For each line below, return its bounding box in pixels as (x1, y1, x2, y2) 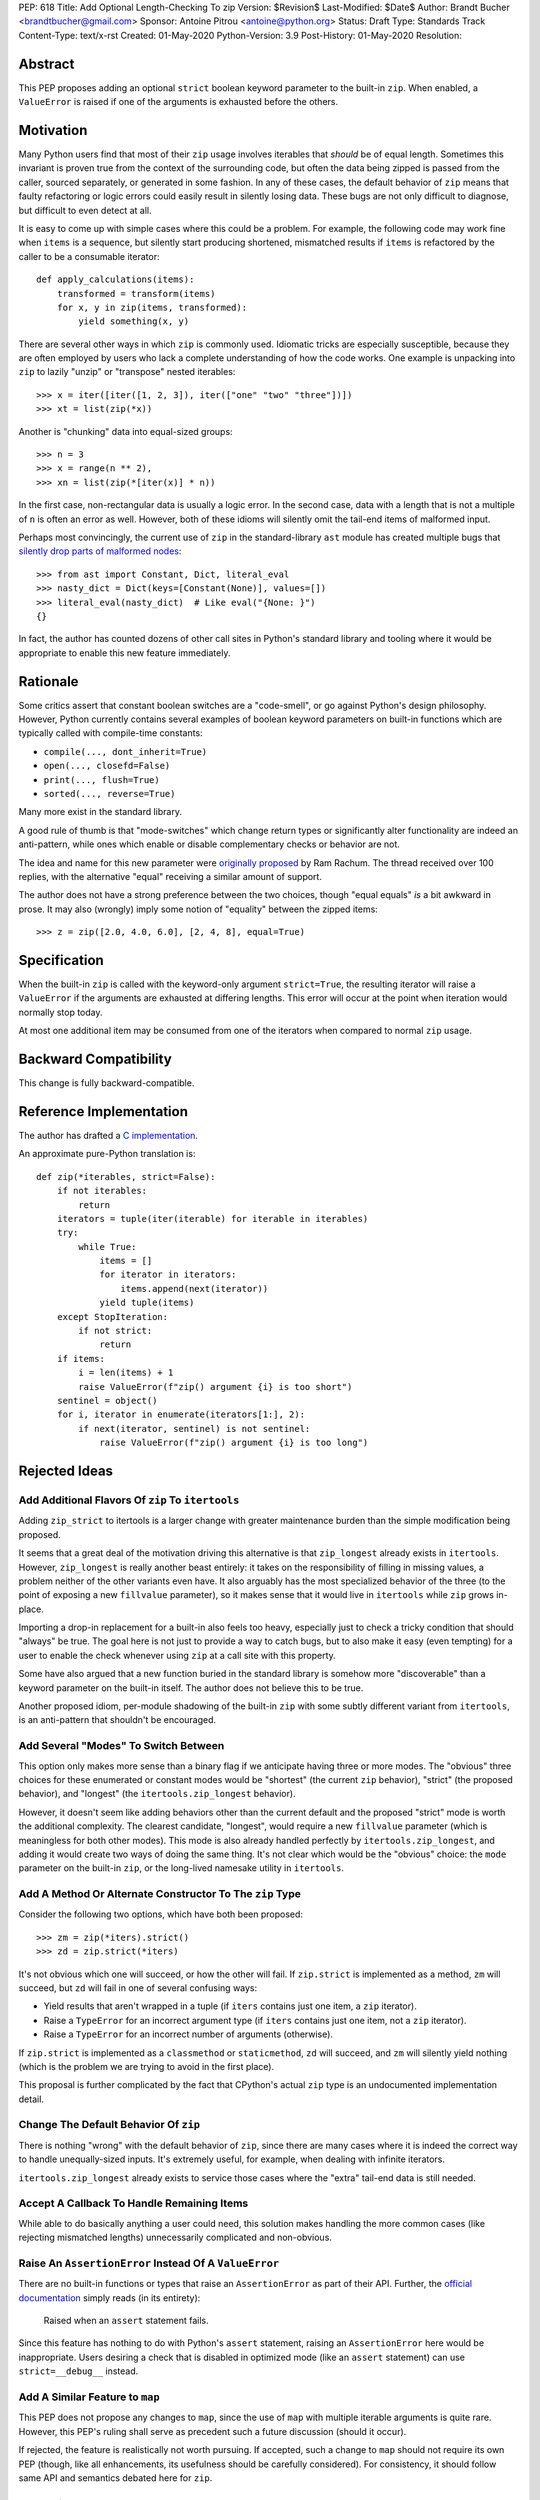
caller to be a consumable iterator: (18, 250, 160, 262)
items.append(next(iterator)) (120, 1283, 269, 1294)
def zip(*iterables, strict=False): (36, 1171, 216, 1182)
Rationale (18, 673, 79, 690)
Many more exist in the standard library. (18, 806, 182, 818)
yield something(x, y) (78, 316, 190, 327)
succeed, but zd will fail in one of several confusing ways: (18, 1981, 258, 1994)
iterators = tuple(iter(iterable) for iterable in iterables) (56, 1213, 369, 1224)
